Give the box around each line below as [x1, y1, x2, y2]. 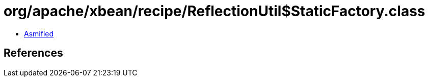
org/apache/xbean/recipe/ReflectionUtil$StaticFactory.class [4, 3, 425, 20]
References [4, 47, 63, 60]
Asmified [24, 29, 54, 38]
